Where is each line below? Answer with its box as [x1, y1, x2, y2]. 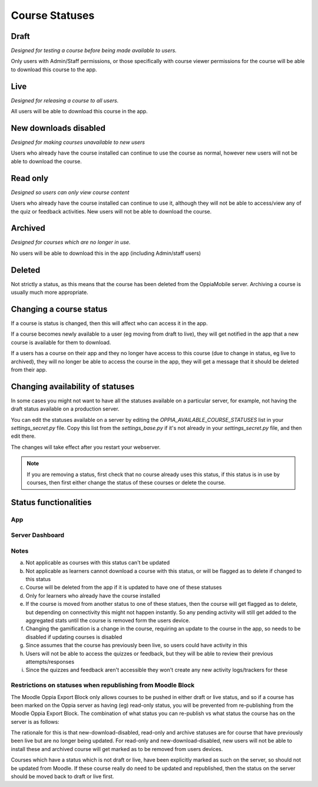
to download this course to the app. [11, 65, 97, 73]
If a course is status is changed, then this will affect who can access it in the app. [11, 320, 208, 327]
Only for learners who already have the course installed [25, 592, 160, 599]
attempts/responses [25, 658, 75, 665]
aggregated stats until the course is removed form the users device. [25, 617, 191, 624]
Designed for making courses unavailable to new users [11, 139, 145, 146]
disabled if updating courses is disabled [25, 633, 122, 640]
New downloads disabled [11, 123, 106, 133]
